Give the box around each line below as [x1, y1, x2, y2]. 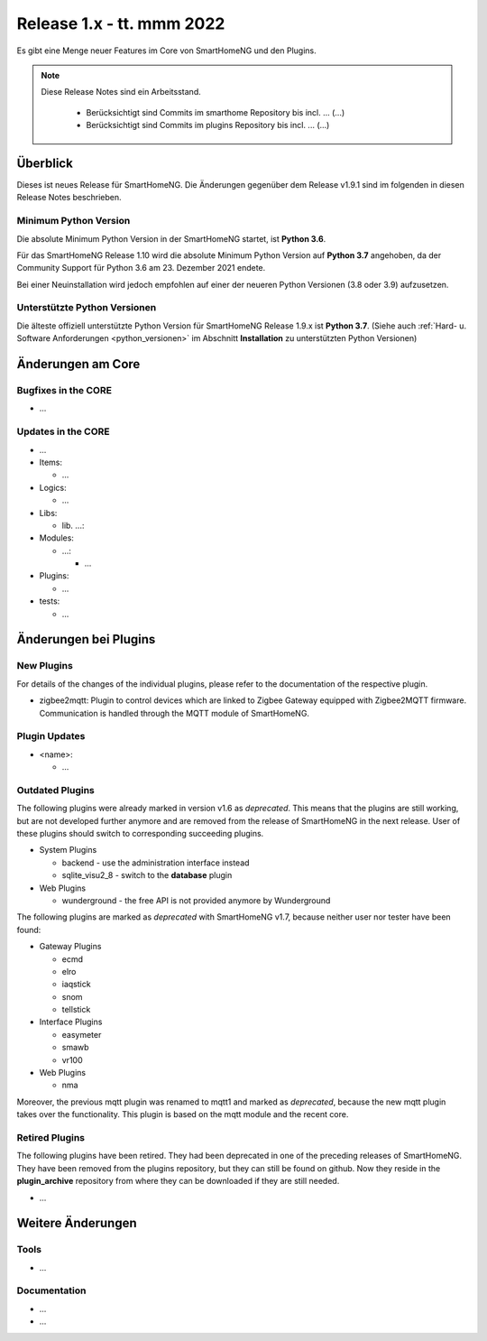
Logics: [39, 482, 67, 493]
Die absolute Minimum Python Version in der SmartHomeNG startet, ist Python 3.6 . [16, 233, 326, 244]
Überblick [16, 155, 74, 171]
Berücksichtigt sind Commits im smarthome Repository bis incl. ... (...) [86, 106, 345, 117]
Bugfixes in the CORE [16, 384, 113, 397]
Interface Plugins [39, 1016, 103, 1028]
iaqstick [61, 979, 91, 990]
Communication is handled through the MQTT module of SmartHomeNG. [39, 707, 310, 718]
